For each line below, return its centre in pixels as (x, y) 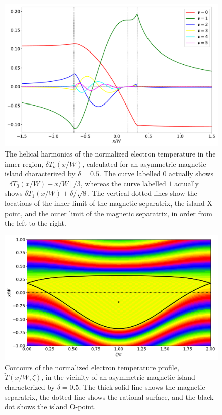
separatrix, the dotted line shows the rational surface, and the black (109, 397)
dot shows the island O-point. (50, 407)
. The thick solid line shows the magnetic (142, 386)
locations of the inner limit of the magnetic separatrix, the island (105, 203)
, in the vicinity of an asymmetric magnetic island (118, 377)
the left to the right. (35, 223)
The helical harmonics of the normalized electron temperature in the (110, 153)
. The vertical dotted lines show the (142, 193)
